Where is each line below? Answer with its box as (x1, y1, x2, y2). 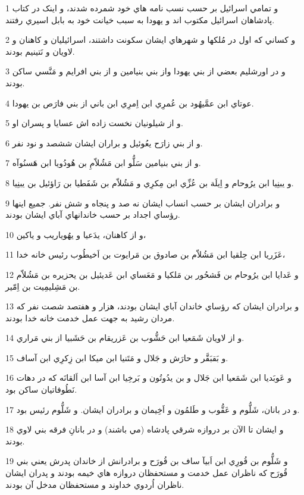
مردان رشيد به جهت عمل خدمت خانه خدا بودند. (5, 311, 175, 324)
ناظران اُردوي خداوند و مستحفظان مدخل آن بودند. (5, 478, 184, 490)
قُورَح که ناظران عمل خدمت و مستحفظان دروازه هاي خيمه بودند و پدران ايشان (5, 466, 288, 479)
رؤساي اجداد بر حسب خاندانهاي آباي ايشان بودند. (5, 208, 180, 221)
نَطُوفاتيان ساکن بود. (5, 383, 77, 396)
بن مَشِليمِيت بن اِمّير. (5, 280, 80, 292)
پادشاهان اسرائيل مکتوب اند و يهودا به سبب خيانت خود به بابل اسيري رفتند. (5, 13, 275, 26)
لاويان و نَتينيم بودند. (5, 45, 75, 57)
